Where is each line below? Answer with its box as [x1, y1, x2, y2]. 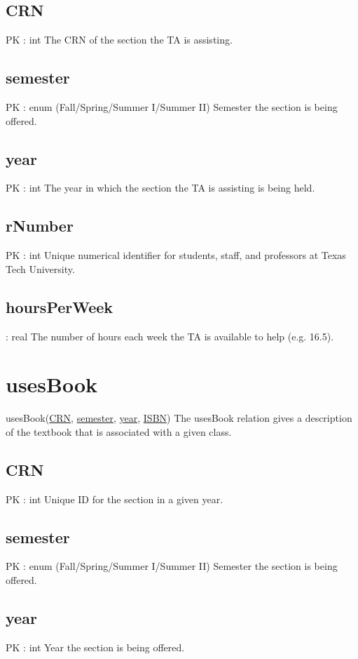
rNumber [6, 215, 74, 237]
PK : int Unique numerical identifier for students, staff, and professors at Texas [6, 248, 346, 262]
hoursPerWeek [6, 295, 113, 317]
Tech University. [6, 261, 75, 276]
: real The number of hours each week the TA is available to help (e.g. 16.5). [6, 328, 334, 343]
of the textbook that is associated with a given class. [6, 424, 232, 439]
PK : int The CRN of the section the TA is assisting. [6, 32, 233, 47]
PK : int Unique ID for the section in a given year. [6, 491, 223, 506]
